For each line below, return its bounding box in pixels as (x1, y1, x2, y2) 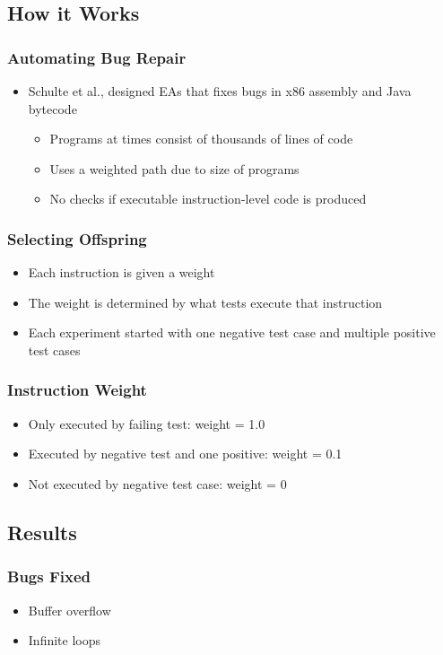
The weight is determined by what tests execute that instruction (28, 293, 383, 311)
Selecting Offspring (7, 227, 147, 249)
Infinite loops (28, 631, 101, 650)
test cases (28, 340, 81, 359)
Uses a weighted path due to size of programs (49, 159, 300, 178)
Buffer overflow (28, 600, 111, 619)
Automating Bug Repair (7, 46, 187, 68)
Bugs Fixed (7, 565, 91, 588)
